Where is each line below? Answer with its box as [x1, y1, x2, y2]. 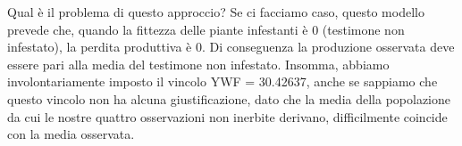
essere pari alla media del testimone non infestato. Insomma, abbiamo [7, 54, 390, 73]
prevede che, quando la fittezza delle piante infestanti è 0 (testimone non [7, 20, 405, 38]
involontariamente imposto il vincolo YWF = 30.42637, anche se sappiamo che [7, 72, 438, 91]
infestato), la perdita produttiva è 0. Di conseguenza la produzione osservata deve [7, 37, 455, 56]
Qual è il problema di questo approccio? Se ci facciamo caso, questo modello [7, 3, 424, 20]
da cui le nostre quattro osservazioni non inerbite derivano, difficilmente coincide [7, 107, 448, 126]
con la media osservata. [7, 125, 135, 143]
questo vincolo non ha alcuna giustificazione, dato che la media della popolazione [7, 89, 451, 108]
